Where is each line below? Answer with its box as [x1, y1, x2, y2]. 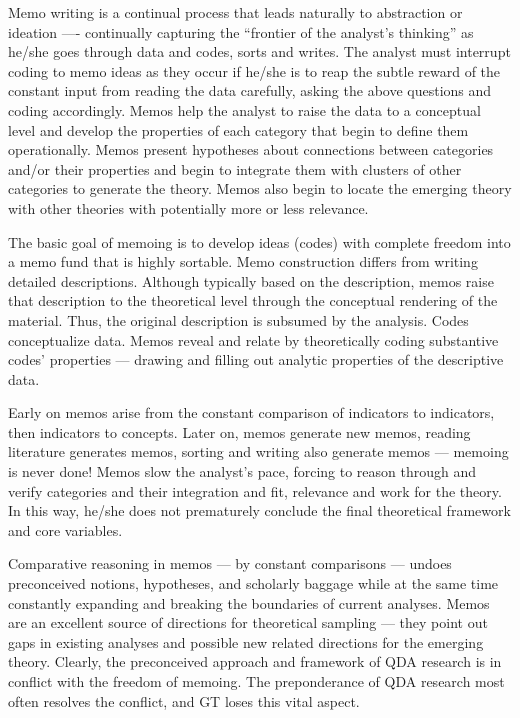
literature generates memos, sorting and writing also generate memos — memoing [8, 441, 509, 462]
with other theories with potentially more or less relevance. [8, 197, 369, 218]
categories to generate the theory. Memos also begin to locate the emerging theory [8, 178, 512, 199]
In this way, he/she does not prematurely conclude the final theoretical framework [8, 500, 511, 521]
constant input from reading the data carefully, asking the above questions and [8, 80, 492, 101]
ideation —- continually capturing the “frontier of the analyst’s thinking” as [8, 21, 474, 42]
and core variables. [8, 519, 123, 540]
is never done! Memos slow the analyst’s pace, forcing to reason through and [8, 461, 477, 482]
